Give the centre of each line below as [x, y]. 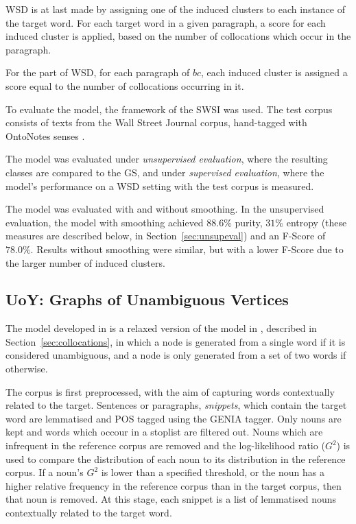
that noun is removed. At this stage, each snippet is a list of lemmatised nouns [171, 499]
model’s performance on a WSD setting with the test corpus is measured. [160, 186]
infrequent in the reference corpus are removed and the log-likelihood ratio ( [165, 445]
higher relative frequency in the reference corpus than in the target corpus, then [174, 485]
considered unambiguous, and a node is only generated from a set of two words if [176, 355]
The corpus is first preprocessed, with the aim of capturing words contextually [170, 391]
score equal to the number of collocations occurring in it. [125, 85]
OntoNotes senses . [45, 135]
